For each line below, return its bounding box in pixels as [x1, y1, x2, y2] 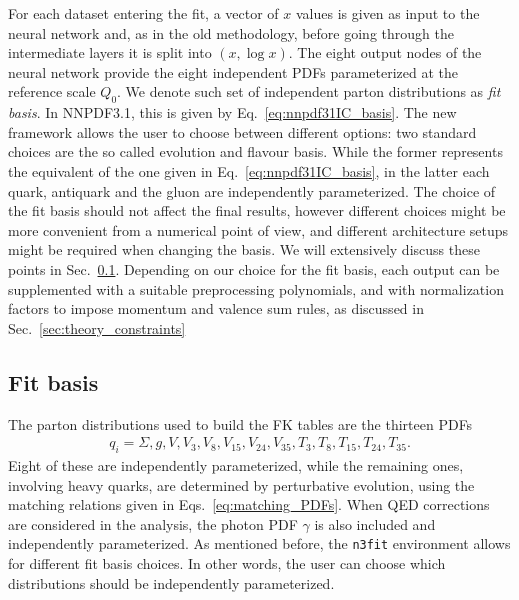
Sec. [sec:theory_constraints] [8, 317, 186, 338]
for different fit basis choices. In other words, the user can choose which [8, 552, 446, 573]
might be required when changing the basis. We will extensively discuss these [8, 239, 480, 260]
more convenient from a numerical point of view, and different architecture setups [8, 219, 509, 240]
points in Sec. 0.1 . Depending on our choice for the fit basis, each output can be [8, 258, 500, 279]
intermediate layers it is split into [8, 42, 212, 63]
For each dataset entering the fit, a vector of [8, 3, 279, 23]
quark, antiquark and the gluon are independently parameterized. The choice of [8, 180, 496, 201]
